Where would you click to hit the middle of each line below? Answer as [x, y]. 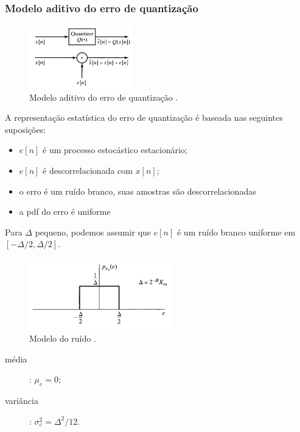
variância [22, 401]
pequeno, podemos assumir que [93, 232]
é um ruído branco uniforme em [236, 232]
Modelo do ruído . [63, 338]
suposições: [26, 129]
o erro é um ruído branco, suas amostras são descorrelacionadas [138, 191]
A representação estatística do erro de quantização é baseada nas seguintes [144, 117]
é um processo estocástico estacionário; [115, 150]
